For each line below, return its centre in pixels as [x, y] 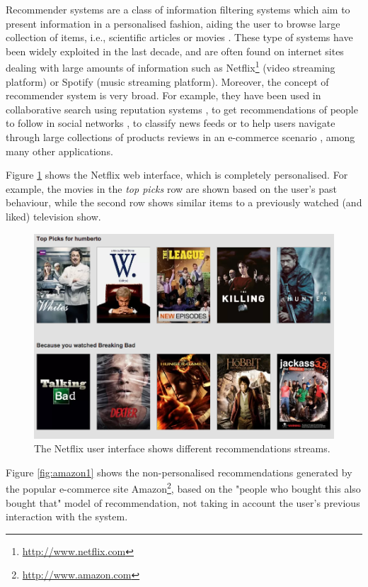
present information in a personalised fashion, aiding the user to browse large [173, 23]
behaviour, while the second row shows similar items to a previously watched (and [184, 202]
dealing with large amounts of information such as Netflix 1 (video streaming [171, 67]
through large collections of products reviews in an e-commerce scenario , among [180, 137]
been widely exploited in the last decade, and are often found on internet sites [175, 51]
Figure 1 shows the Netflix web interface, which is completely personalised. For [177, 175]
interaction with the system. [67, 516]
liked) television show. [53, 216]
